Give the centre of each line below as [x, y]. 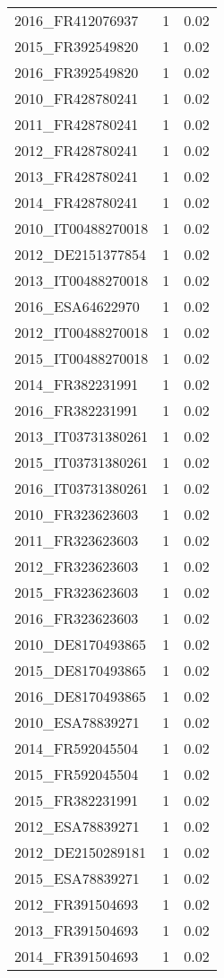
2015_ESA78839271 [77, 878]
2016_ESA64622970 [77, 306]
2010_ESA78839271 [77, 722]
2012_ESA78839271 [77, 826]
